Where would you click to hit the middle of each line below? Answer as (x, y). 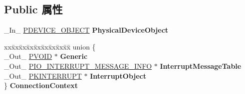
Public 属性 (33, 9)
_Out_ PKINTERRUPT (43, 75)
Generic (74, 56)
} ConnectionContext (41, 85)
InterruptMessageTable (201, 66)
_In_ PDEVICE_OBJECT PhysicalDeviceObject (86, 30)
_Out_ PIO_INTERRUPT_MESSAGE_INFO (78, 66)
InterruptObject (118, 75)
